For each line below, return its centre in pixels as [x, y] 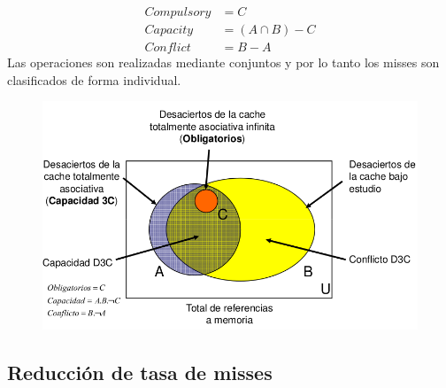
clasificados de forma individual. [94, 79]
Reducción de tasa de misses [140, 372]
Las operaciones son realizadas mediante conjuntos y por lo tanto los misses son [223, 62]
